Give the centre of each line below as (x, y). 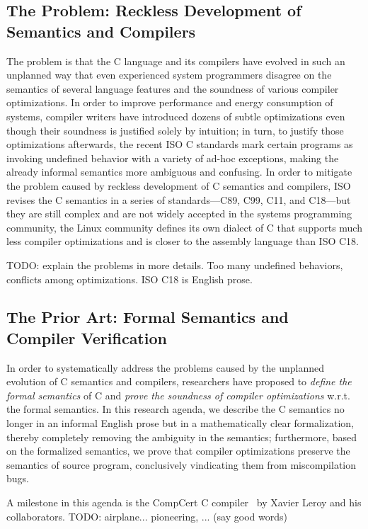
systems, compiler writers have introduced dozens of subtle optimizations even (176, 116)
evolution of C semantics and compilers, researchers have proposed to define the (179, 381)
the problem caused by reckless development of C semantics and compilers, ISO (179, 185)
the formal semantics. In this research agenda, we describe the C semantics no (176, 409)
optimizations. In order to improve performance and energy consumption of (170, 102)
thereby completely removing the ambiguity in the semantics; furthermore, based (182, 437)
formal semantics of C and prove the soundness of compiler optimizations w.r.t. (178, 395)
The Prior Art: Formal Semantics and (148, 317)
